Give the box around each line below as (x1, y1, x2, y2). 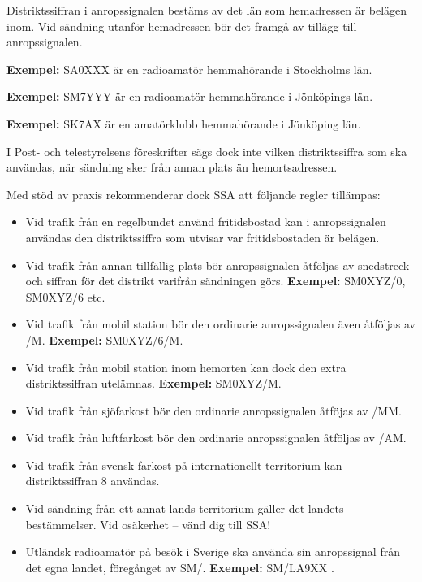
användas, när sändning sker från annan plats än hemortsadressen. (6, 159, 338, 176)
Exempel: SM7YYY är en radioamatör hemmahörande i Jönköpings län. (6, 88, 373, 105)
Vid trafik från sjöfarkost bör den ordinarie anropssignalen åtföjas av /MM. (25, 402, 402, 419)
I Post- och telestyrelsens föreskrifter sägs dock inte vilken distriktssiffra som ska (6, 142, 407, 159)
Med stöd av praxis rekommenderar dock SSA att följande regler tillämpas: (6, 185, 381, 202)
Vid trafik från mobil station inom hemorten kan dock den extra (25, 358, 347, 376)
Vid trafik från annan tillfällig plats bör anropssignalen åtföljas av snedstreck (25, 256, 410, 273)
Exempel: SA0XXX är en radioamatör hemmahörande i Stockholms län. (6, 60, 372, 77)
